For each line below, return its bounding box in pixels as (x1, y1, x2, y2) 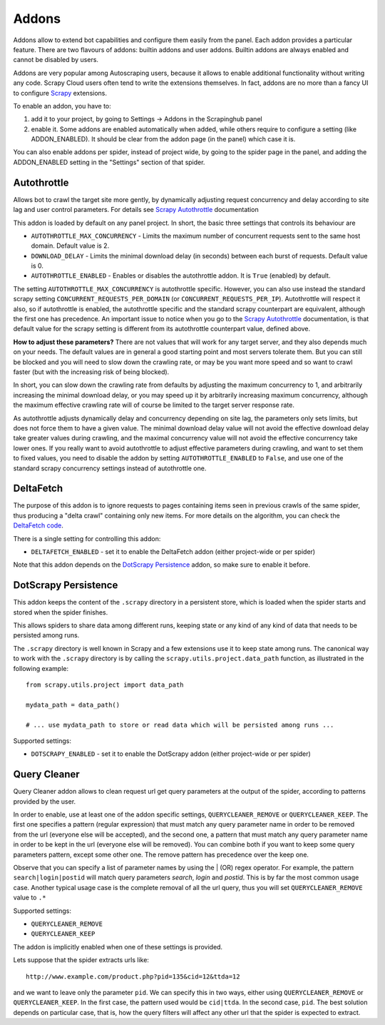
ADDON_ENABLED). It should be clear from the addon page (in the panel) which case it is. (31, 135, 296, 143)
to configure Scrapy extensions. (13, 89, 107, 97)
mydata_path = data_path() (26, 700, 120, 709)
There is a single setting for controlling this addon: (13, 534, 161, 542)
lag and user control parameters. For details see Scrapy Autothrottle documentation (13, 206, 260, 214)
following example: (13, 664, 69, 672)
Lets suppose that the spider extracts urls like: (13, 956, 150, 964)
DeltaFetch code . (13, 521, 64, 530)
